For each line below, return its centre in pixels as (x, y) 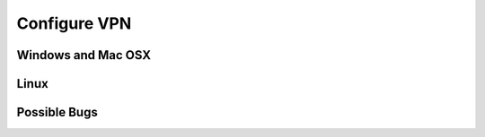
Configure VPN (74, 23)
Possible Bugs (57, 112)
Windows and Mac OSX (84, 55)
